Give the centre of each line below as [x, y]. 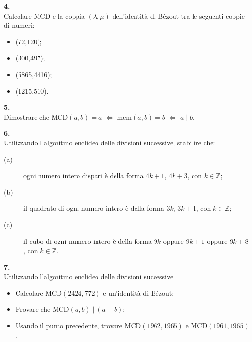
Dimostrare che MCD [36, 116]
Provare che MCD [42, 309]
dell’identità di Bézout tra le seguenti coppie [178, 15]
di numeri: [19, 25]
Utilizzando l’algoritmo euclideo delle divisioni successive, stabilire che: [110, 142]
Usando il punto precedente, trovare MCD [78, 326]
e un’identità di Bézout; [138, 292]
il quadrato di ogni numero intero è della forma [94, 208]
